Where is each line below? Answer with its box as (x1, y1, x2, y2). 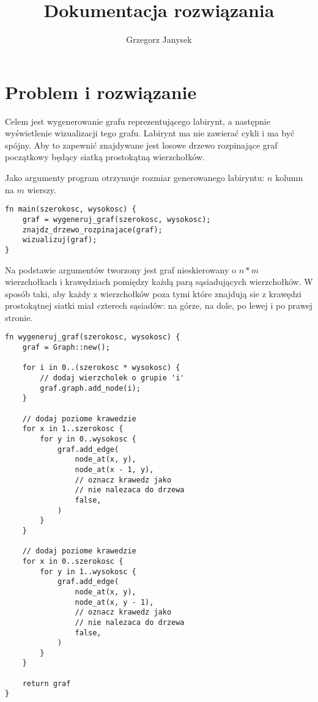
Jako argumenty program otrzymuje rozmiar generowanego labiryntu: (5, 171, 265, 184)
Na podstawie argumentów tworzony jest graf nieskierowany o (5, 263, 236, 276)
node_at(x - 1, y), (75, 465, 154, 474)
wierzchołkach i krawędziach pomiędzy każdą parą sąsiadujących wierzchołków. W (5, 275, 313, 288)
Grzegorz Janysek (126, 33, 192, 46)
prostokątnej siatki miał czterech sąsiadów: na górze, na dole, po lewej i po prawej (5, 299, 312, 312)
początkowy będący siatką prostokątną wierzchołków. (5, 150, 205, 163)
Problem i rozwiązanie (5, 79, 197, 104)
